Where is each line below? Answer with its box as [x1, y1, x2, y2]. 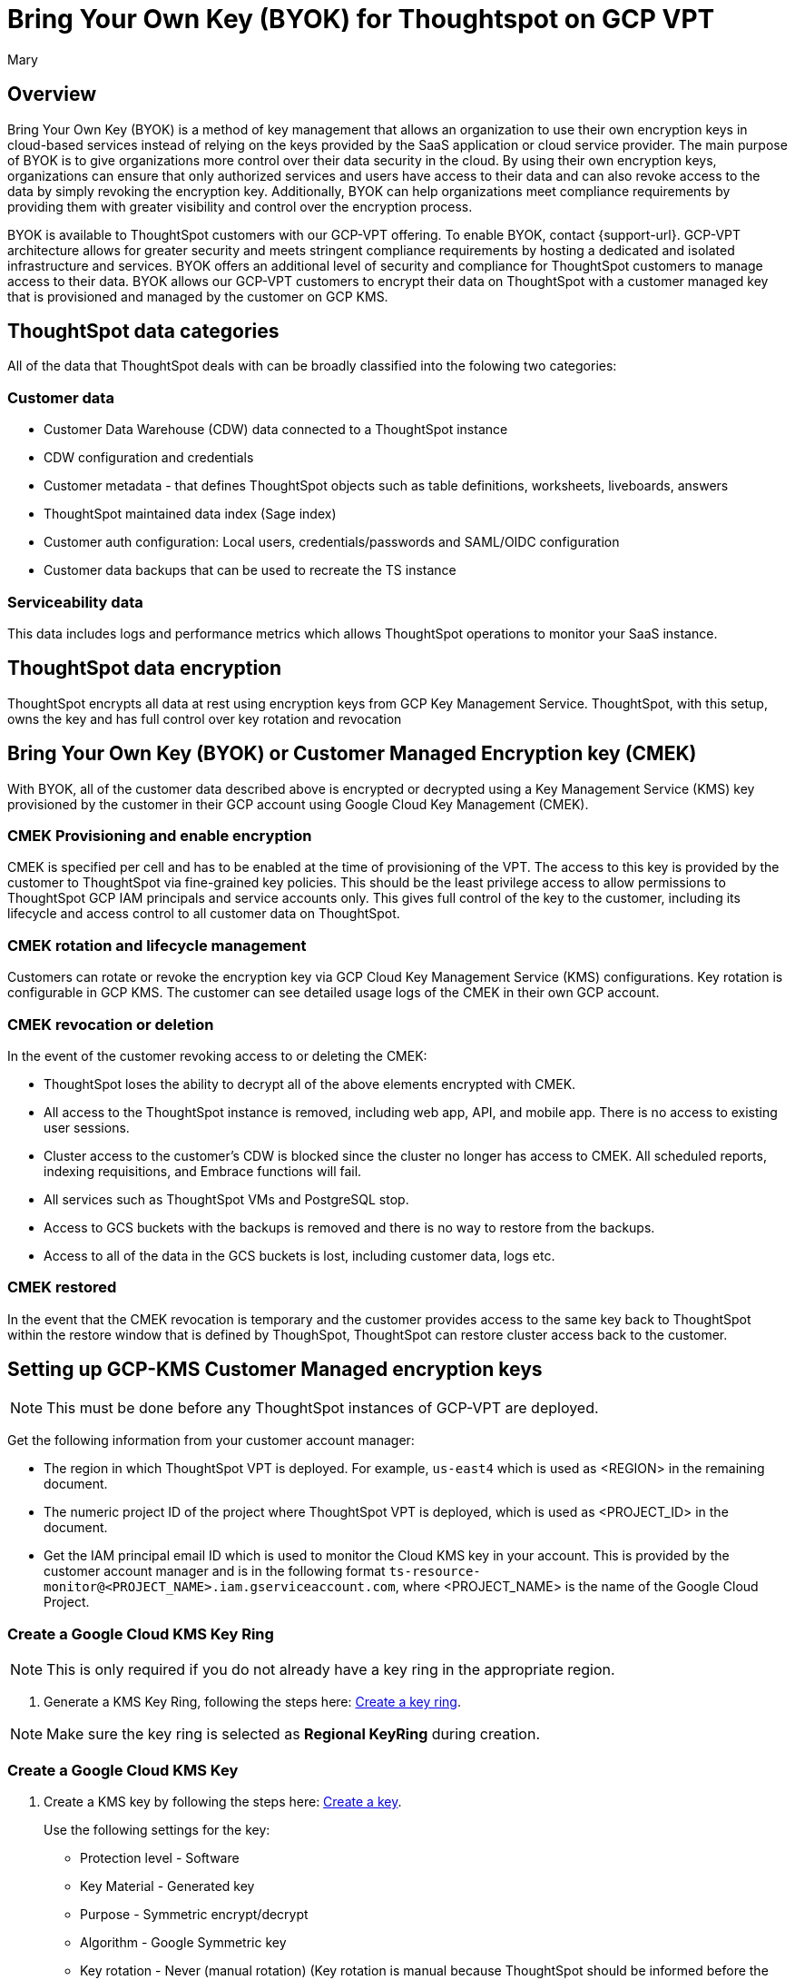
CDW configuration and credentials [44, 450, 254, 466]
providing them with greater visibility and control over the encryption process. [7, 198, 473, 214]
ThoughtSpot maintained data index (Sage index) [44, 506, 337, 522]
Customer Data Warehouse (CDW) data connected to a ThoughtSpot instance [44, 421, 508, 438]
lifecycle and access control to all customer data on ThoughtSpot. [7, 906, 400, 922]
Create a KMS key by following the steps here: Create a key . [44, 1793, 402, 1809]
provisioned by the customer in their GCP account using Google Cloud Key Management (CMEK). [7, 796, 589, 812]
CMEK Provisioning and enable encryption [7, 827, 312, 845]
